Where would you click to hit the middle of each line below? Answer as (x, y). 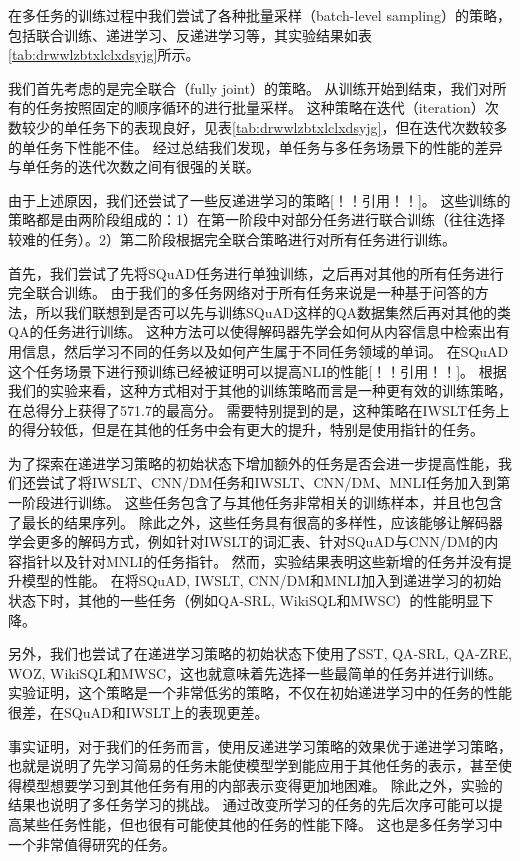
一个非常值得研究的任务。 (92, 843)
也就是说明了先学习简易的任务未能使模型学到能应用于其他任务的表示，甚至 (253, 765)
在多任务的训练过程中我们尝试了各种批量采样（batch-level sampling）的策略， (259, 15)
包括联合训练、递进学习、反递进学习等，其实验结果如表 (190, 34)
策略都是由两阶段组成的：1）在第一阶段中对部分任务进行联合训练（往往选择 (256, 219)
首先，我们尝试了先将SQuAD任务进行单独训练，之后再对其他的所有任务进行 (256, 272)
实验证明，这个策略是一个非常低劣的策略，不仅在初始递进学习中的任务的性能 (260, 692)
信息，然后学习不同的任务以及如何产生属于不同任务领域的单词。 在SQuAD (265, 350)
